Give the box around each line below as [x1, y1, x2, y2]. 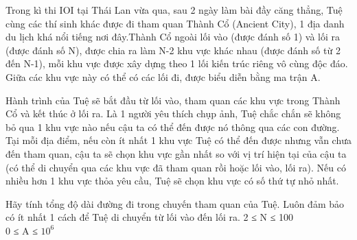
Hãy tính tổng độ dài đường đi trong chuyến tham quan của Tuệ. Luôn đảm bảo [5, 196, 345, 211]
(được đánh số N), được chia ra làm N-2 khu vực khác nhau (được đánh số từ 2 [5, 43, 341, 57]
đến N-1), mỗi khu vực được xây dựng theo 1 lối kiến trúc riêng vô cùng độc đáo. [5, 56, 348, 71]
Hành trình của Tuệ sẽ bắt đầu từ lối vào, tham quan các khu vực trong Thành [5, 93, 341, 107]
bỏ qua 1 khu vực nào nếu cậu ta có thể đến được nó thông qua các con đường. [5, 119, 340, 134]
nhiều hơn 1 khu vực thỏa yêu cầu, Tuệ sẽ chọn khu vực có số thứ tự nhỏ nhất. [5, 173, 339, 188]
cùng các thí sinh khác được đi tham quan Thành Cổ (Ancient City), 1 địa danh [5, 16, 345, 30]
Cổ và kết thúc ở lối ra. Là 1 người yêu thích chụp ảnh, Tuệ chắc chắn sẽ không [5, 106, 341, 121]
